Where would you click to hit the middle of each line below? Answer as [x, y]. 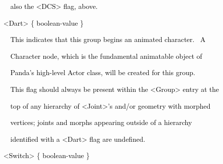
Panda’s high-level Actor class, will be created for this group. [103, 72]
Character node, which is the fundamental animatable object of [106, 56]
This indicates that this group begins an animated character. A [108, 39]
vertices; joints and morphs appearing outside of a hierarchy [101, 122]
